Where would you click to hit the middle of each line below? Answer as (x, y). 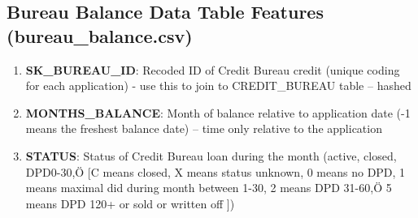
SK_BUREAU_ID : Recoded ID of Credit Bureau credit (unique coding (213, 69)
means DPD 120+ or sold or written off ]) (130, 203)
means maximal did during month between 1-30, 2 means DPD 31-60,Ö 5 (209, 188)
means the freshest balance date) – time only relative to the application (204, 128)
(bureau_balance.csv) (100, 35)
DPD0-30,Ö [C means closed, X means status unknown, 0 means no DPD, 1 (216, 171)
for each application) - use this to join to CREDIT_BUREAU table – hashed (218, 85)
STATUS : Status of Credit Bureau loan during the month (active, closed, (211, 155)
